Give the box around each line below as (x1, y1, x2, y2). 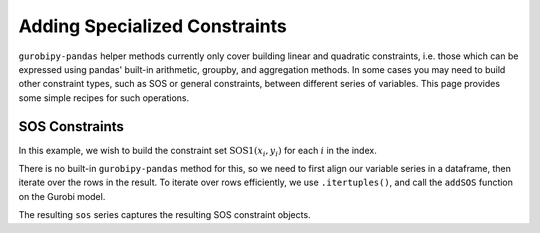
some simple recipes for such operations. (18, 91, 190, 104)
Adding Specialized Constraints (18, 15, 287, 37)
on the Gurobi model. (18, 190, 106, 202)
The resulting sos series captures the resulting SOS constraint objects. (18, 209, 311, 221)
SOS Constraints (18, 118, 125, 135)
